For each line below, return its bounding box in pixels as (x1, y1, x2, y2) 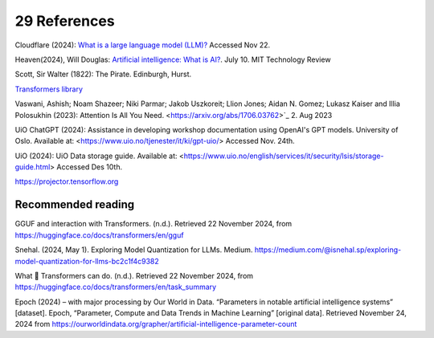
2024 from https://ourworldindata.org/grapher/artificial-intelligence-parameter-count (14, 320, 297, 329)
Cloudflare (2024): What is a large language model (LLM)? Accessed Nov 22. (14, 40, 271, 50)
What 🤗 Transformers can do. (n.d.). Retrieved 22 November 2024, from (14, 271, 253, 280)
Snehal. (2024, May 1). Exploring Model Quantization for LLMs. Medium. (14, 245, 253, 255)
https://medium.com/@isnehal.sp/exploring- (254, 245, 402, 255)
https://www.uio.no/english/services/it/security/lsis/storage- (183, 151, 384, 161)
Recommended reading (14, 198, 135, 212)
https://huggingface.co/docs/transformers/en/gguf (14, 230, 184, 240)
